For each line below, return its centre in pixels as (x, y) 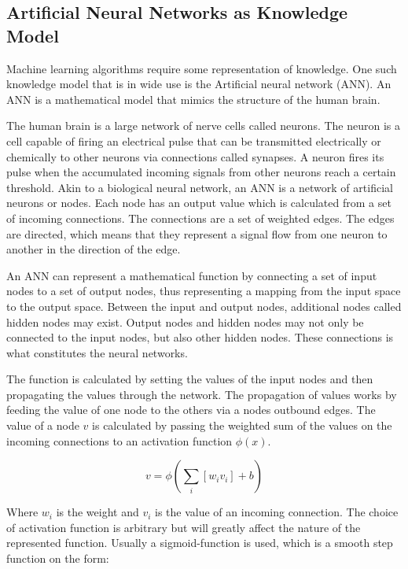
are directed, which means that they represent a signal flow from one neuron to (197, 233)
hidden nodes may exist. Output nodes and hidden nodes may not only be (185, 321)
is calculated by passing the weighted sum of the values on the (242, 425)
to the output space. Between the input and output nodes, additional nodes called (204, 306)
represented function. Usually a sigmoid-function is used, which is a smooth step (200, 543)
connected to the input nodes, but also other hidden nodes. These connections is (200, 337)
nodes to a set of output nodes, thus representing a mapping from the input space (204, 291)
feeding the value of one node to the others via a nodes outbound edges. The (191, 410)
